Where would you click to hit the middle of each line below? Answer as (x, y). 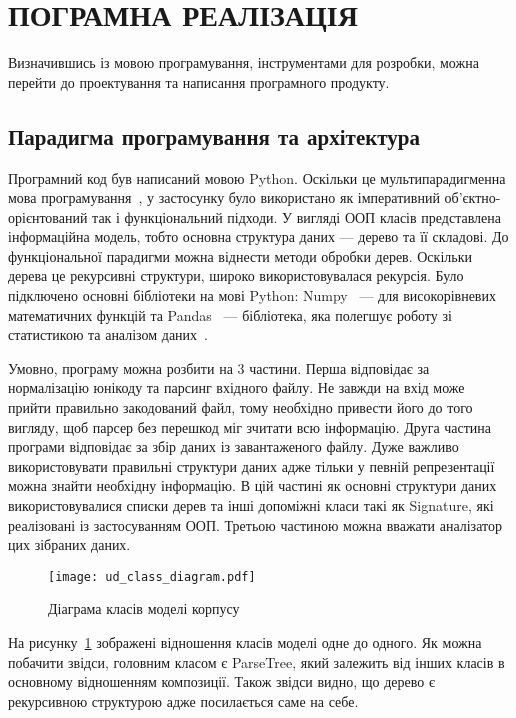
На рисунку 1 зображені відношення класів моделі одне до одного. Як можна (245, 642)
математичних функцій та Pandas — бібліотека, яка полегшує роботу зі (230, 314)
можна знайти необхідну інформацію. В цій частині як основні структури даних (252, 485)
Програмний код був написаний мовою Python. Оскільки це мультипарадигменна (257, 177)
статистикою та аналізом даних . (108, 334)
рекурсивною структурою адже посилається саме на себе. (183, 700)
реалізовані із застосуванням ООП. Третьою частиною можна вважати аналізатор (255, 524)
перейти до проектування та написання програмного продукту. (199, 81)
